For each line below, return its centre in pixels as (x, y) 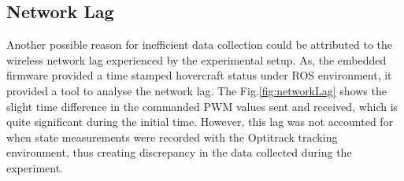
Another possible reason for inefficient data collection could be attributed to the (200, 44)
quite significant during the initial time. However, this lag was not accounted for (200, 122)
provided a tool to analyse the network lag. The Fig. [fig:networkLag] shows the (196, 90)
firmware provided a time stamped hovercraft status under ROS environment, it (199, 75)
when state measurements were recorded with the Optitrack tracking (172, 137)
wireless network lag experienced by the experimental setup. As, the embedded (196, 59)
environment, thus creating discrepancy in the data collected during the (179, 152)
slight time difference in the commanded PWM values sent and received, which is (202, 106)
